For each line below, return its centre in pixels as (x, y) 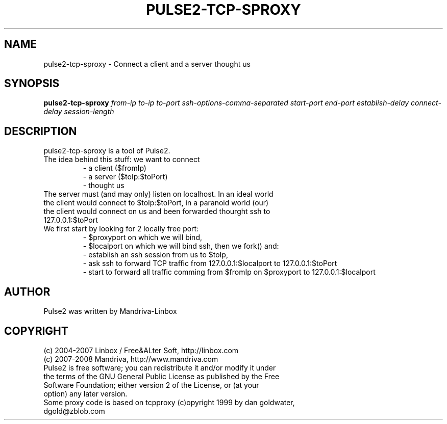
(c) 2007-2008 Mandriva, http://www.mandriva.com (131, 359)
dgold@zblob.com (74, 411)
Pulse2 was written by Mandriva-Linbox (110, 311)
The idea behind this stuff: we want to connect (122, 160)
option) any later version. (85, 393)
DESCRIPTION (41, 131)
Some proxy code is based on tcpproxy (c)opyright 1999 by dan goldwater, (169, 402)
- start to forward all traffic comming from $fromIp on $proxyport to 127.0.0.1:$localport (229, 272)
